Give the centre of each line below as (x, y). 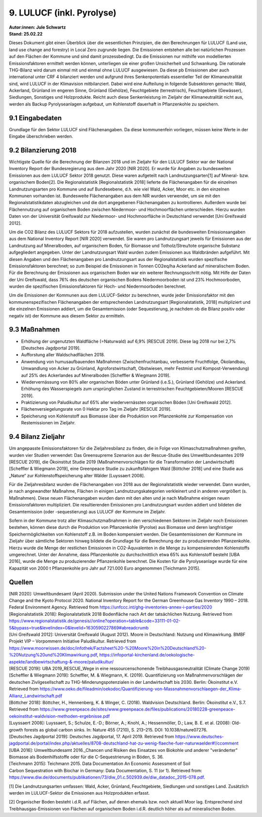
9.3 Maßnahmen (34, 330)
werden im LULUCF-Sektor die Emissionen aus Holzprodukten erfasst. (79, 793)
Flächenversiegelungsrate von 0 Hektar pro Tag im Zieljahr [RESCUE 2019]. (96, 409)
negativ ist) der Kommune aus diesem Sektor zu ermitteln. (67, 315)
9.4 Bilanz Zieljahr (37, 437)
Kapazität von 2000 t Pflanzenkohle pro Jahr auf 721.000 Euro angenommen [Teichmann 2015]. (105, 568)
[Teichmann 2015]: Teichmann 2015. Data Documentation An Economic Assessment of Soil (100, 764)
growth (16, 730)
